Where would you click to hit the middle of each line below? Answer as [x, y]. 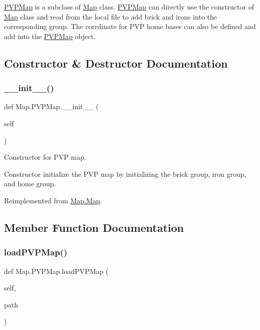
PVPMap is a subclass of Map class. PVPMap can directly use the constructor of [129, 7]
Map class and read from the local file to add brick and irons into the [111, 16]
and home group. [30, 184]
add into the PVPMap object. [50, 36]
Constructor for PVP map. [45, 157]
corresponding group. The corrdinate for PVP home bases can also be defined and [130, 26]
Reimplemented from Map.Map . [53, 200]
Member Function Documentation [94, 227]
